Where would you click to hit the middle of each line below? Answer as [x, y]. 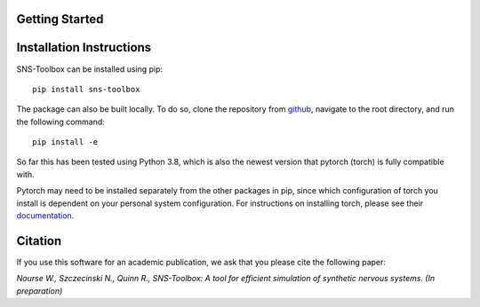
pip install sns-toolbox [86, 89]
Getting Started [60, 19]
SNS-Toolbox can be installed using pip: [90, 69]
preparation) [40, 291]
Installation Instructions [84, 47]
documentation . [45, 216]
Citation [39, 241]
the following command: [61, 122]
